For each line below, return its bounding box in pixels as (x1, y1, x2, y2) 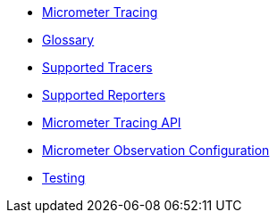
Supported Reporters (42, 87, 166, 102)
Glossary (42, 32, 95, 47)
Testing (42, 170, 86, 185)
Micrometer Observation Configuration (42, 143, 270, 158)
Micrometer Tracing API (42, 115, 181, 130)
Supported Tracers (42, 60, 153, 75)
